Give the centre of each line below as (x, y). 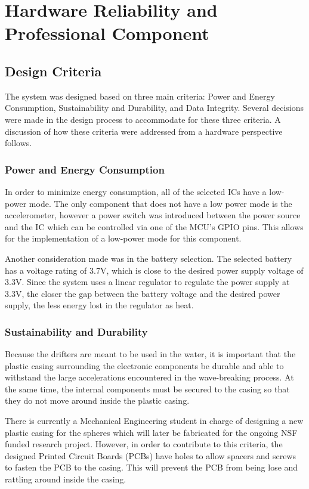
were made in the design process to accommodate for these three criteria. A (143, 119)
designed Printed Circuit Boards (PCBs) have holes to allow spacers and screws (151, 455)
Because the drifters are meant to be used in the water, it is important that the (150, 354)
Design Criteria (53, 71)
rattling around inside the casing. (66, 479)
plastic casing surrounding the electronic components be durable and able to (144, 365)
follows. (18, 143)
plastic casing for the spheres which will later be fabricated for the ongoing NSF (151, 432)
